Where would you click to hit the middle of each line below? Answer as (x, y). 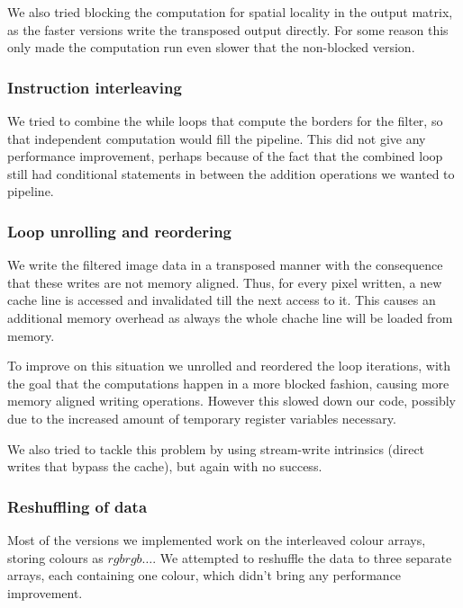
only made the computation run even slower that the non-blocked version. (211, 47)
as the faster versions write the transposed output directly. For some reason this (228, 29)
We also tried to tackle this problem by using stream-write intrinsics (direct (216, 448)
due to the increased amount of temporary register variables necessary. (202, 418)
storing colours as (55, 557)
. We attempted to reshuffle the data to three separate (302, 557)
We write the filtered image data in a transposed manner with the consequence (225, 265)
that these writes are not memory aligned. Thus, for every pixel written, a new (225, 282)
